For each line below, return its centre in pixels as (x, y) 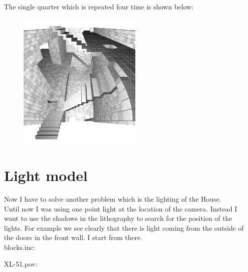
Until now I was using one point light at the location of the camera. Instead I (121, 208)
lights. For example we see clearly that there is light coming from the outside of (124, 227)
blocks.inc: (20, 247)
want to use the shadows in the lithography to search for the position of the (118, 218)
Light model (46, 175)
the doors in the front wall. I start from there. (73, 237)
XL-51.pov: (21, 263)
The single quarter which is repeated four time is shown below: (99, 6)
